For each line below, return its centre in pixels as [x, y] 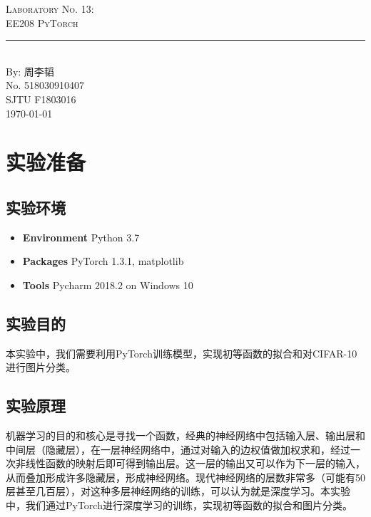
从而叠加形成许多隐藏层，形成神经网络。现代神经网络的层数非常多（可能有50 [185, 477]
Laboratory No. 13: [50, 9]
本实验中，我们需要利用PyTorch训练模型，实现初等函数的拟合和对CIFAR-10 [182, 353]
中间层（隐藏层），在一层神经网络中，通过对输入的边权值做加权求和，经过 [178, 449]
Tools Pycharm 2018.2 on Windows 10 [108, 284]
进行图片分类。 [41, 367]
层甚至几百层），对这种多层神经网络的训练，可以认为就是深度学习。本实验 [178, 491]
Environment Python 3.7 [81, 237]
